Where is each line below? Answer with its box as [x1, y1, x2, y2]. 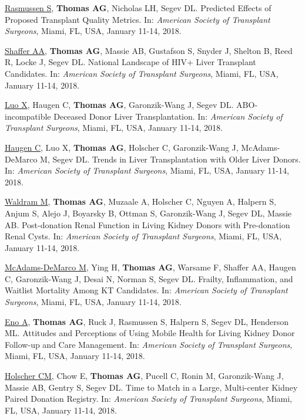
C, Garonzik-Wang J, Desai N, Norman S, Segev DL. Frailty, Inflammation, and [5, 272, 293, 284]
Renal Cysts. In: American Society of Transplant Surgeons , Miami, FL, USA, [5, 230, 282, 242]
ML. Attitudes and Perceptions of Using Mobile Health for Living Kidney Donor [5, 327, 295, 339]
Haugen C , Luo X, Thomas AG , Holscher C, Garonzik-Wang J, [5, 141, 239, 153]
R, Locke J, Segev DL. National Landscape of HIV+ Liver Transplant [5, 56, 256, 68]
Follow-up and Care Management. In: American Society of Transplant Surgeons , [5, 338, 293, 350]
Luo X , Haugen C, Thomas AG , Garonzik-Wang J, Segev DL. [5, 99, 234, 111]
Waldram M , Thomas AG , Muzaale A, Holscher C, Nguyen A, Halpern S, [5, 195, 276, 208]
